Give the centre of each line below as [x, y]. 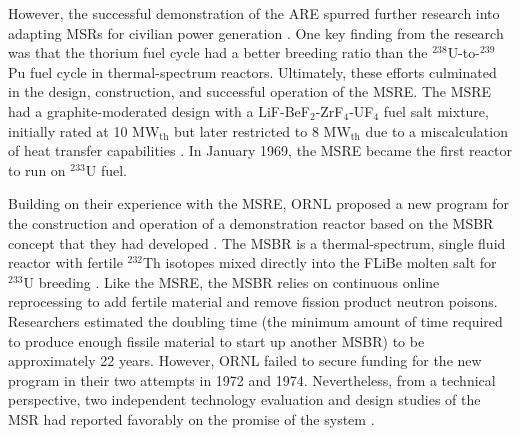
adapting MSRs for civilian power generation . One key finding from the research [256, 32]
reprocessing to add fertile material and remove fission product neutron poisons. [253, 301]
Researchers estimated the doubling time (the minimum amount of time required [255, 320]
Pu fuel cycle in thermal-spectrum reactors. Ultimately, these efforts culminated [252, 71]
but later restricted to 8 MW [262, 130]
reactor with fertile [65, 262]
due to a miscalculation [436, 130]
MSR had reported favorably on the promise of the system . [191, 418]
